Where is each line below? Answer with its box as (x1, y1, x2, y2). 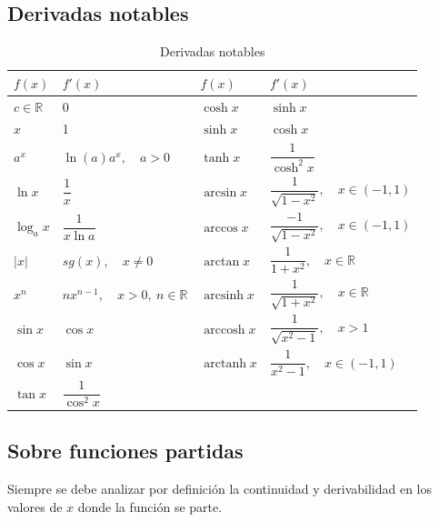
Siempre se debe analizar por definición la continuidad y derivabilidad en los (7, 479, 433, 498)
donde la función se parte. (77, 497, 223, 516)
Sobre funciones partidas (7, 437, 244, 465)
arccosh (204, 324, 245, 337)
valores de (7, 497, 63, 516)
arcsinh (204, 288, 244, 302)
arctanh (204, 356, 246, 370)
